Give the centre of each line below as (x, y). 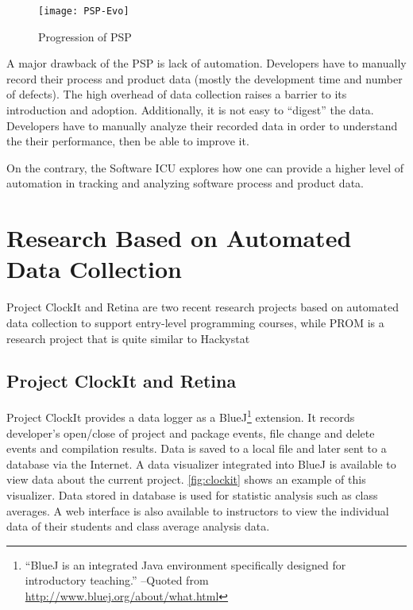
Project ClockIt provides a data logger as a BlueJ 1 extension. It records (181, 416)
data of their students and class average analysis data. (138, 526)
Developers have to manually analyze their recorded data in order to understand (202, 125)
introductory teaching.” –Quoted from (117, 580)
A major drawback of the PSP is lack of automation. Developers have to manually (206, 63)
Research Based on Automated (179, 238)
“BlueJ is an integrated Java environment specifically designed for (185, 564)
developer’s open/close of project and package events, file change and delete (191, 432)
